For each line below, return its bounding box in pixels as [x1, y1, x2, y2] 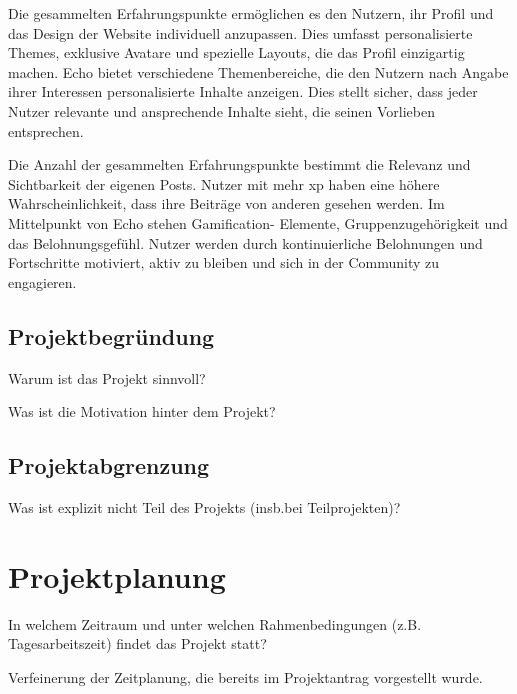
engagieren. [8, 271, 77, 292]
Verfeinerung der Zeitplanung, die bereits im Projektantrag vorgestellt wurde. [8, 666, 483, 687]
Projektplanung [8, 555, 226, 596]
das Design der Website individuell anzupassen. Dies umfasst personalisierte [8, 22, 473, 43]
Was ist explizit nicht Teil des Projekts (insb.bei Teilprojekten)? [8, 496, 401, 517]
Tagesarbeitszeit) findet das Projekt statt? [8, 633, 267, 654]
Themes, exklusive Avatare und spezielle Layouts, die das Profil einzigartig [8, 42, 465, 63]
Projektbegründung [8, 320, 215, 351]
